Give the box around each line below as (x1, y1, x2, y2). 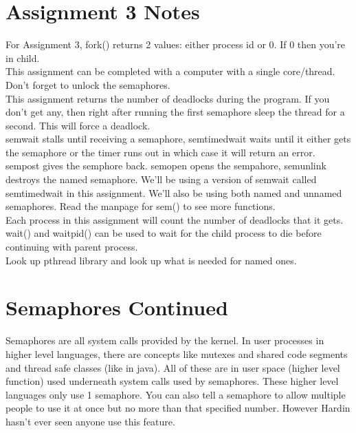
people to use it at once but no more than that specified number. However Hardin (5, 401, 351, 415)
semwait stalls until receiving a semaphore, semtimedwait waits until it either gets (5, 131, 351, 146)
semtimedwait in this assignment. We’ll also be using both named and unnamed (5, 185, 342, 200)
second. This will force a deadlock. (5, 118, 151, 132)
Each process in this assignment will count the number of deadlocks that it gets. (5, 212, 344, 226)
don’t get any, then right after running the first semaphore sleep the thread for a (5, 105, 345, 119)
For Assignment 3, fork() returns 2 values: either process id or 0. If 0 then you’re (5, 37, 346, 52)
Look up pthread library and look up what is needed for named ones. (5, 253, 297, 267)
